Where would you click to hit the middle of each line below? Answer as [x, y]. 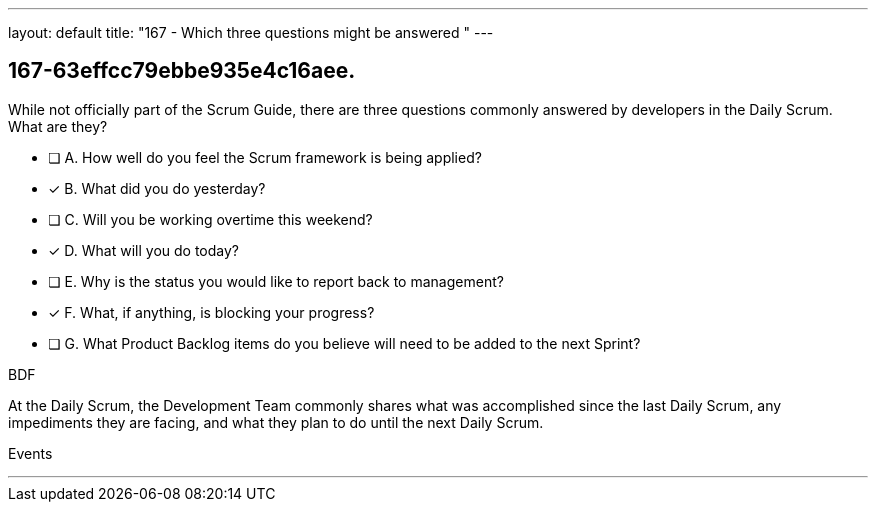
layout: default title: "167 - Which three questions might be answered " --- [251, 32]
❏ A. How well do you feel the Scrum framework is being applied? [265, 157]
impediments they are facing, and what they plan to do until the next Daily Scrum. [276, 422]
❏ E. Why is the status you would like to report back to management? [276, 281]
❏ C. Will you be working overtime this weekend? [210, 219]
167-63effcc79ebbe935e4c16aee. [182, 71]
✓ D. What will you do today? [143, 250]
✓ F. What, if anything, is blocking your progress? [211, 312]
